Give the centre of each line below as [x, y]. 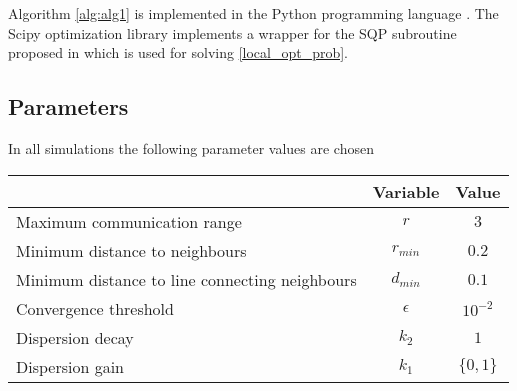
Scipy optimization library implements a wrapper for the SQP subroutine [232, 32]
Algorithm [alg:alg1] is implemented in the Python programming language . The [253, 13]
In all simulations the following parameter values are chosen [191, 147]
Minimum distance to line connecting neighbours [186, 279]
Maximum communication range [129, 221]
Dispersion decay [75, 337]
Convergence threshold [95, 308]
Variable [406, 191]
